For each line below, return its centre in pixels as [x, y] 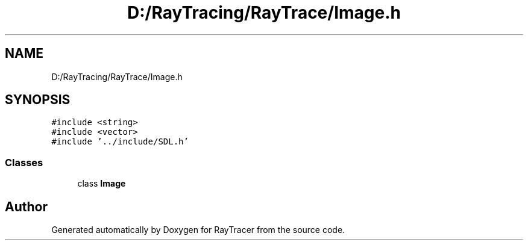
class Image [102, 184]
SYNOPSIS [38, 100]
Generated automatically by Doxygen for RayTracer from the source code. [198, 230]
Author [26, 206]
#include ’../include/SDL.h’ [120, 142]
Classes [24, 162]
